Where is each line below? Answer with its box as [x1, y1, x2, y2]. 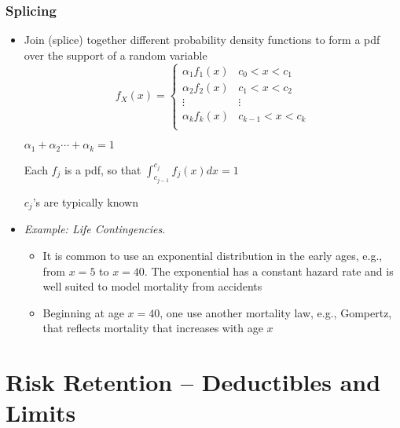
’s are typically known [32, 193, 138, 210]
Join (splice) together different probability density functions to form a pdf [24, 31, 380, 48]
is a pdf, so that [64, 161, 141, 177]
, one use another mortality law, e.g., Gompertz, [160, 304, 392, 320]
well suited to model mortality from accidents [42, 278, 262, 294]
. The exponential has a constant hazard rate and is [144, 262, 394, 279]
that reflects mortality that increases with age [42, 320, 263, 336]
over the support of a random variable [24, 46, 207, 63]
